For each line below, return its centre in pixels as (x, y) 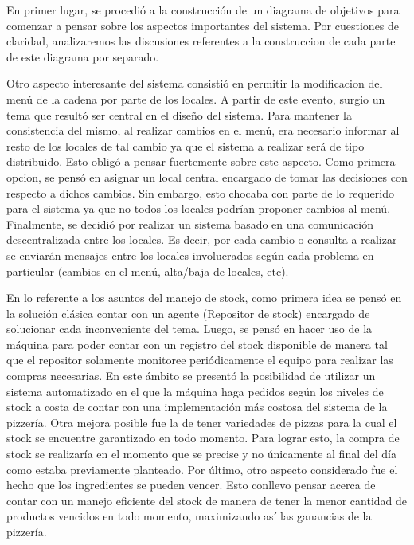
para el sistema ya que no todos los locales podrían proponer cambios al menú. (199, 208)
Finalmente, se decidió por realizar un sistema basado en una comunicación (190, 223)
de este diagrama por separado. (83, 56)
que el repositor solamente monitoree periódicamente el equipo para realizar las (200, 360)
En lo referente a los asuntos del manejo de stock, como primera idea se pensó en (204, 298)
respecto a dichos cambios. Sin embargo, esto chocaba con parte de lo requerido (200, 192)
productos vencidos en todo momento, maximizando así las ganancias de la (189, 516)
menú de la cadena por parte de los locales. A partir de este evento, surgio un (196, 98)
